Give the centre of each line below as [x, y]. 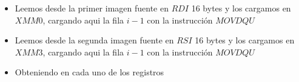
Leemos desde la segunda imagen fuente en [94, 40]
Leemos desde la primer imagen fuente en [92, 8]
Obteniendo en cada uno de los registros [89, 72]
